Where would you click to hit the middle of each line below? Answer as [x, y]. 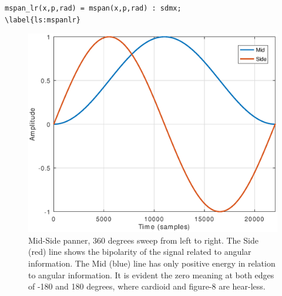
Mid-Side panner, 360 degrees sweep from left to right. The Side [143, 240]
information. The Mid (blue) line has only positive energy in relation [152, 263]
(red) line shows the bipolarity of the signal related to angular [140, 252]
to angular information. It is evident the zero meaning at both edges [151, 275]
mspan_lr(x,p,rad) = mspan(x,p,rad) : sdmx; [93, 8]
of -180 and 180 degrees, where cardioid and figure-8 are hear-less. [147, 286]
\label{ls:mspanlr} [43, 20]
